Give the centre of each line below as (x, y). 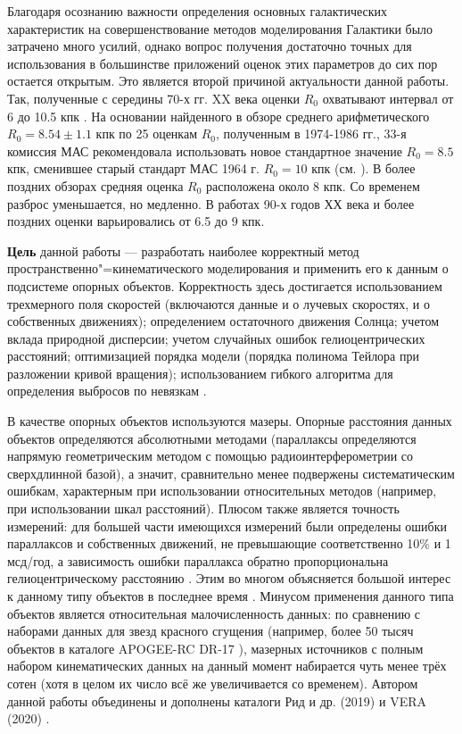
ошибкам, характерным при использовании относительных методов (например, (222, 491)
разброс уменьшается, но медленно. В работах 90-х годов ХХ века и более (211, 203)
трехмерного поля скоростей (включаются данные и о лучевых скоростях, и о (219, 303)
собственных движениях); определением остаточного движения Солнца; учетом (223, 321)
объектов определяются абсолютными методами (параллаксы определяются (212, 438)
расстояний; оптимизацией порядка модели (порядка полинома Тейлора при (213, 356)
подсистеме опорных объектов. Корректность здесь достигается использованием (225, 285)
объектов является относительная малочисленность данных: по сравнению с (214, 613)
